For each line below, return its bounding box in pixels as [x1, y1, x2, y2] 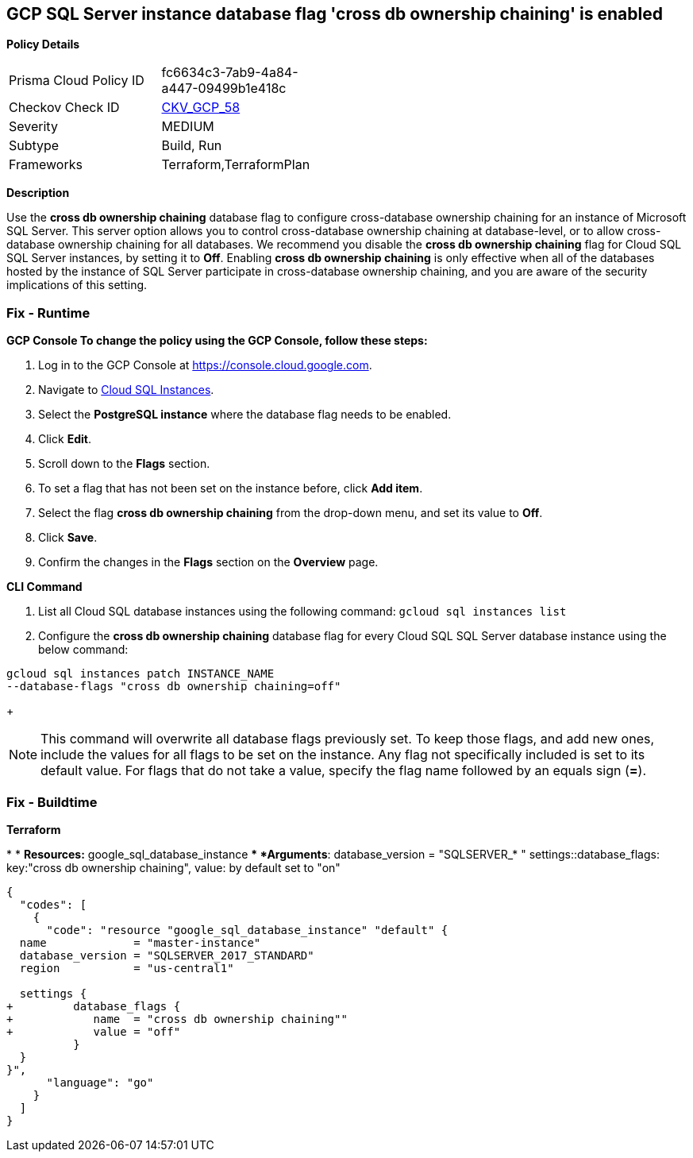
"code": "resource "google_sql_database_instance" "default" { [46, 923, 449, 936]
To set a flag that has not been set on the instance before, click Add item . [38, 481, 423, 496]
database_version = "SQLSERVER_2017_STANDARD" [19, 948, 314, 962]
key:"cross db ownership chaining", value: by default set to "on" [6, 860, 341, 874]
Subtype [9, 137, 60, 154]
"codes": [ [19, 897, 87, 911]
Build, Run [161, 137, 222, 154]
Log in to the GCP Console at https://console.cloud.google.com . [38, 358, 372, 372]
